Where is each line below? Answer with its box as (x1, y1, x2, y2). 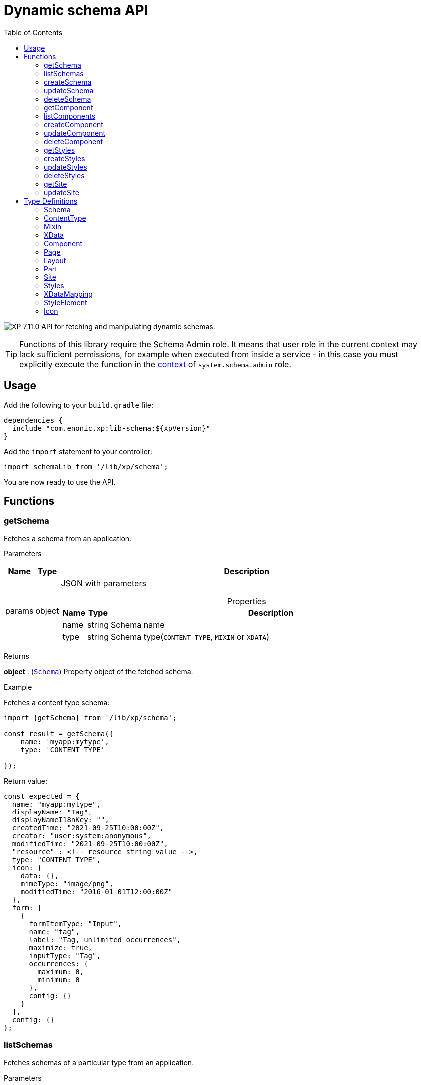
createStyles (44, 154, 85, 163)
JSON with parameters (61, 578, 146, 588)
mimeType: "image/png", (20, 879, 114, 888)
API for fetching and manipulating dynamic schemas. (41, 322, 215, 331)
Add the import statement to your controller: (4, 447, 153, 456)
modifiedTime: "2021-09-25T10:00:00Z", (12, 839, 168, 848)
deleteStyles (44, 171, 85, 180)
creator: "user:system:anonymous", (12, 831, 152, 840)
